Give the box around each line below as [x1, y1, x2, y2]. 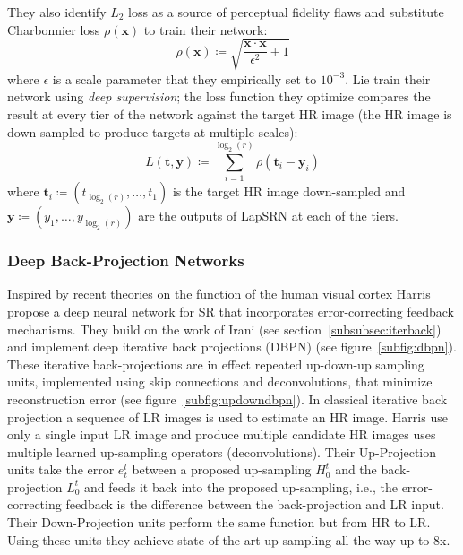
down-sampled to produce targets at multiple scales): [7, 122, 298, 141]
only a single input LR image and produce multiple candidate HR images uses [7, 425, 436, 444]
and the [335, 460, 377, 479]
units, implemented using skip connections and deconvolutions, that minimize [7, 372, 433, 391]
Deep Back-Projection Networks [7, 249, 244, 272]
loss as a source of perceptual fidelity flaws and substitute [128, 3, 444, 21]
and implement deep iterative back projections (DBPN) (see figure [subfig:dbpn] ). [7, 337, 457, 356]
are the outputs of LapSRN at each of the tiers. [138, 206, 399, 225]
